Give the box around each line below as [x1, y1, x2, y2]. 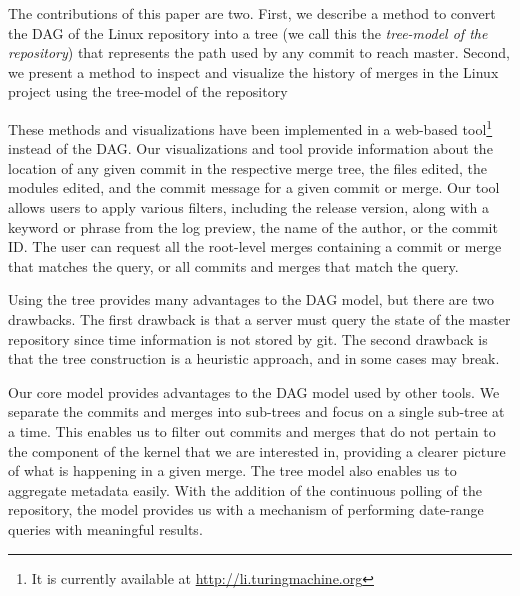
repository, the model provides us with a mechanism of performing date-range [8, 499, 484, 520]
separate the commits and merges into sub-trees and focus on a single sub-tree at [8, 401, 505, 422]
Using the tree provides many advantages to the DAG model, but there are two [8, 289, 494, 310]
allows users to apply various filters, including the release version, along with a [8, 197, 490, 217]
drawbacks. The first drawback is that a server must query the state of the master [8, 308, 511, 329]
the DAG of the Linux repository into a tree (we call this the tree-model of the [8, 22, 488, 43]
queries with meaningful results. [8, 518, 203, 539]
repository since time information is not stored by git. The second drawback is [8, 328, 488, 349]
